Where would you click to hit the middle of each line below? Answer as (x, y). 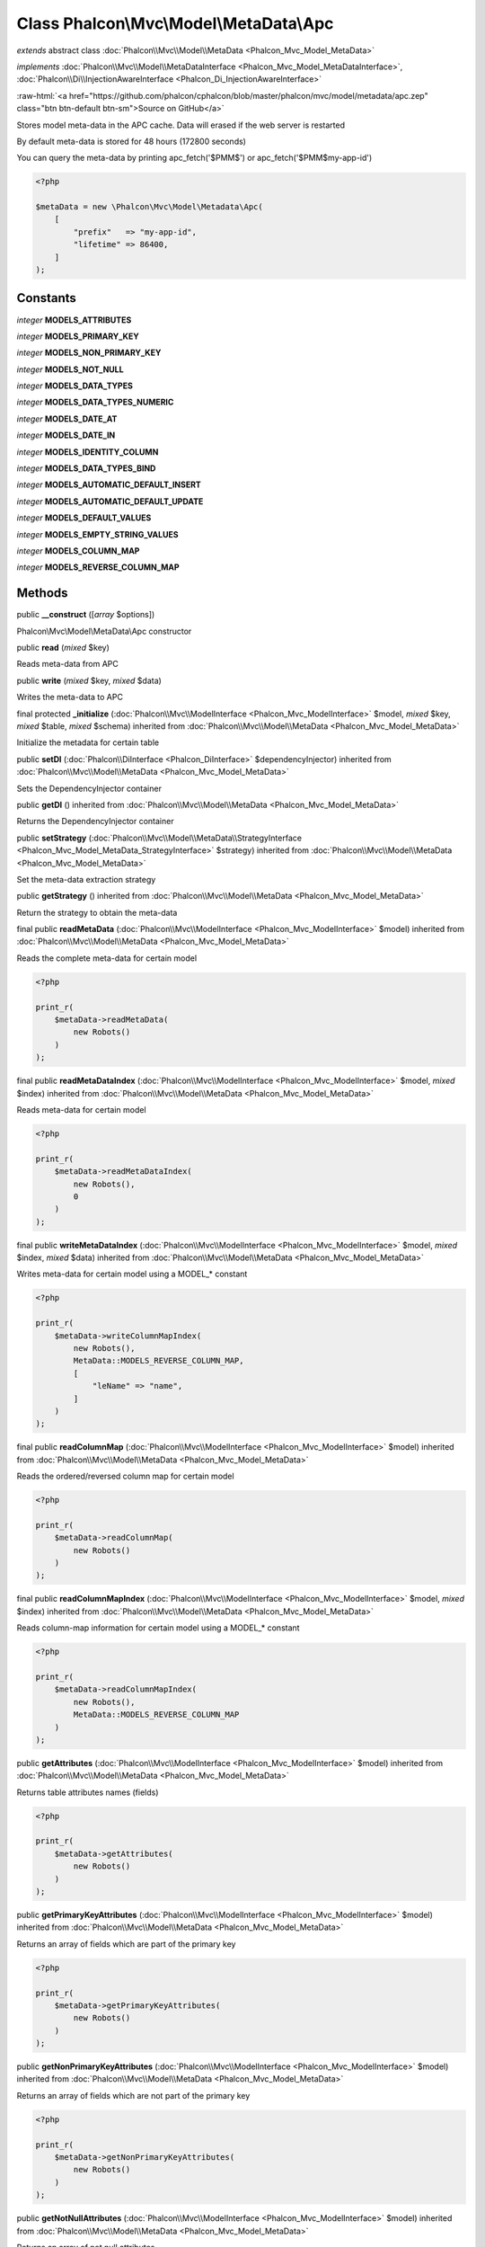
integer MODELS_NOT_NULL (71, 369)
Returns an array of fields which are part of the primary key (126, 1944)
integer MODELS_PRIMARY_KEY (78, 336)
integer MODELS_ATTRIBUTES (74, 320)
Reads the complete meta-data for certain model (107, 958)
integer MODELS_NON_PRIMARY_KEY (89, 353)
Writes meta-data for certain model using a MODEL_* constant (132, 1274)
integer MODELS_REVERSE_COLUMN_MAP (98, 567)
